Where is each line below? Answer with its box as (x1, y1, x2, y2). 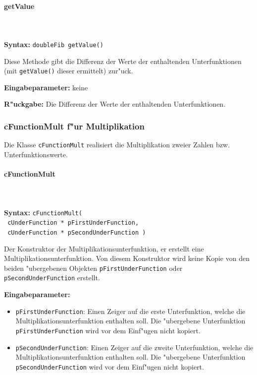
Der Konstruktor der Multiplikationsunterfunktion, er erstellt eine (4, 243, 204, 253)
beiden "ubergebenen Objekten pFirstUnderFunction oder (4, 262, 183, 273)
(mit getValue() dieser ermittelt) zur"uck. (4, 65, 133, 76)
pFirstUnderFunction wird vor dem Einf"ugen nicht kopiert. (15, 325, 201, 335)
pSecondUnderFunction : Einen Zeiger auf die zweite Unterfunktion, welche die (15, 342, 254, 352)
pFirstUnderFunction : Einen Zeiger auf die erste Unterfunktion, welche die (15, 306, 246, 316)
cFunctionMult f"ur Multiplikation (4, 120, 145, 132)
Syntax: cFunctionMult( (4, 207, 82, 217)
